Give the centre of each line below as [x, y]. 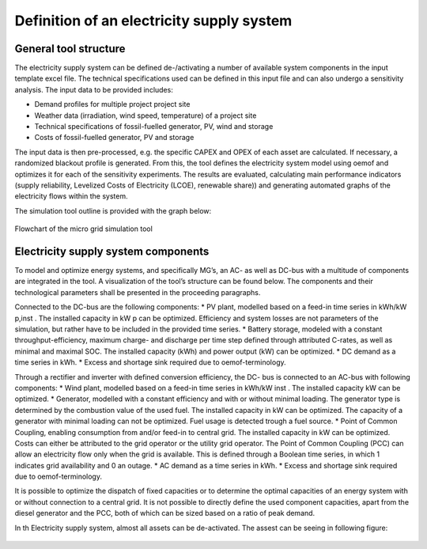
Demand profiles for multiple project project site [112, 104]
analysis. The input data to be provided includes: [94, 89]
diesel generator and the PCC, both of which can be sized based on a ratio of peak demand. [165, 513]
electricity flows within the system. [71, 196]
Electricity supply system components [112, 251]
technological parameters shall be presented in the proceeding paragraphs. [138, 292]
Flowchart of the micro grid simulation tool [84, 229]
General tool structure [70, 49]
